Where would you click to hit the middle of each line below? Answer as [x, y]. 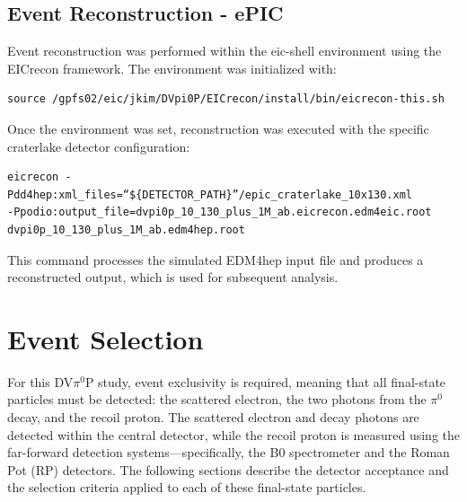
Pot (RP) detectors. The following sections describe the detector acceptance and [228, 469]
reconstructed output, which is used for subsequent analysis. [173, 277]
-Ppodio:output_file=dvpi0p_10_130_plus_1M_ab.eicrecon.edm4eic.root [220, 212]
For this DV [40, 381]
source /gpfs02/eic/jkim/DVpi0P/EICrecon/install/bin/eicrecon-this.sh [226, 99]
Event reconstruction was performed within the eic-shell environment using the [225, 51]
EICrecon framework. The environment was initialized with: [172, 68]
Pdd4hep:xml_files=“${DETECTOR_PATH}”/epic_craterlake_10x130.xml [210, 194]
